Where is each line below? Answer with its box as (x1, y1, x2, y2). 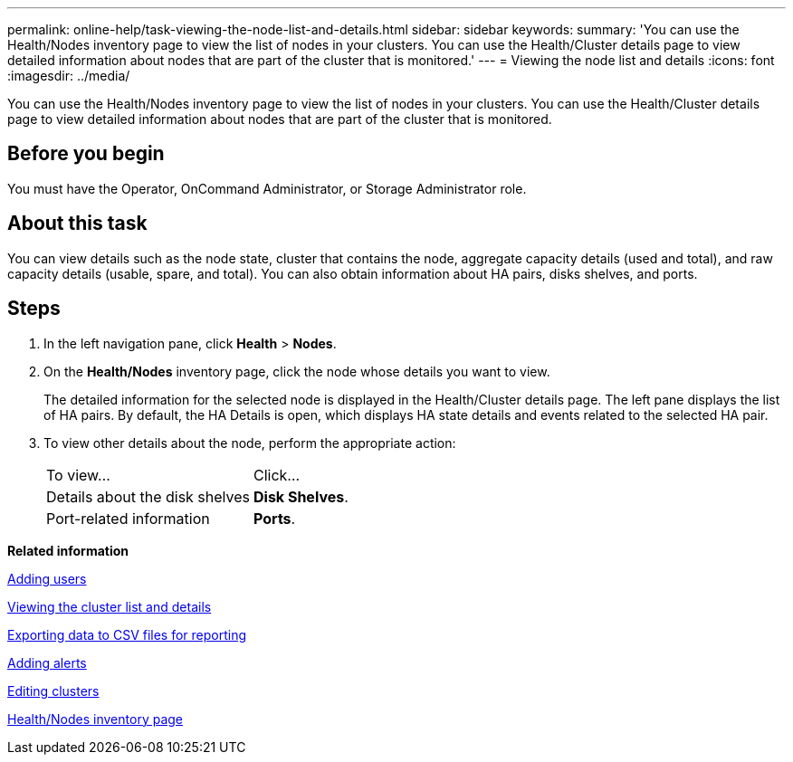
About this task (7, 212, 148, 235)
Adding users (7, 570, 87, 586)
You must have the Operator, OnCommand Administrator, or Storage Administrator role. (7, 180, 527, 196)
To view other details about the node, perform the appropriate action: (43, 434, 456, 451)
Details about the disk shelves (46, 487, 250, 506)
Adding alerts (7, 654, 87, 671)
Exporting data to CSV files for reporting (7, 626, 247, 643)
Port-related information (46, 509, 210, 528)
